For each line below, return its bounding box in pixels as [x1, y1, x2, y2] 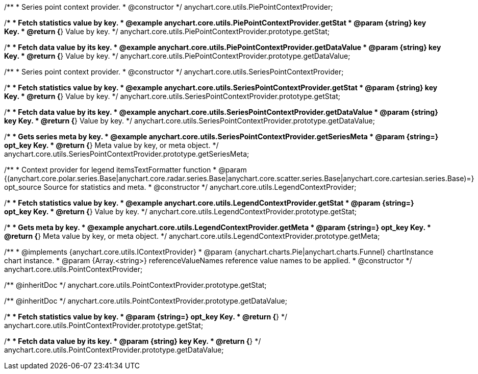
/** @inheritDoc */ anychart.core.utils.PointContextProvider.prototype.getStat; [4, 281, 267, 289]
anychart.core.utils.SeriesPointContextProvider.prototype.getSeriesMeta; [4, 149, 249, 158]
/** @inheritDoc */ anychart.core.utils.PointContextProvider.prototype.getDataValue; [4, 296, 287, 305]
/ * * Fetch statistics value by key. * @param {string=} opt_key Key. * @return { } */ [4, 312, 288, 321]
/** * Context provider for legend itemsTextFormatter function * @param [4, 165, 247, 174]
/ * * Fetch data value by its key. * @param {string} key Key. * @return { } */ [4, 337, 261, 345]
